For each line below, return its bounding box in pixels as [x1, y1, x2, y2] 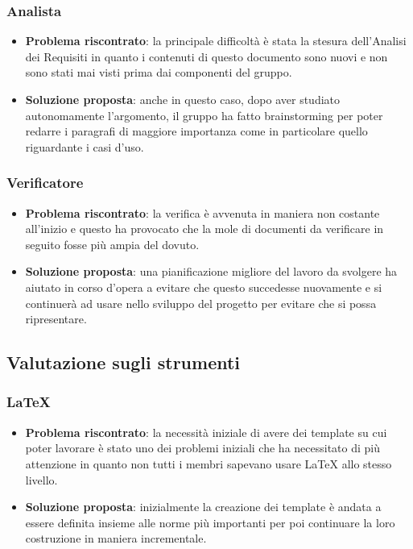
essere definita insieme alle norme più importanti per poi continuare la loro [25, 514, 395, 530]
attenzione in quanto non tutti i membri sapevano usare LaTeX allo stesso [25, 455, 392, 472]
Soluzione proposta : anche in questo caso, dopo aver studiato [25, 91, 341, 107]
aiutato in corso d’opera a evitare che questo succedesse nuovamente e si [25, 278, 382, 295]
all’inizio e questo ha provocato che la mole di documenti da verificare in [25, 220, 384, 237]
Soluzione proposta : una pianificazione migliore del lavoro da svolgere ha [25, 263, 398, 280]
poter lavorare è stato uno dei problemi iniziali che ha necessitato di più [25, 439, 381, 456]
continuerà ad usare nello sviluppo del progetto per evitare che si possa [25, 294, 377, 311]
